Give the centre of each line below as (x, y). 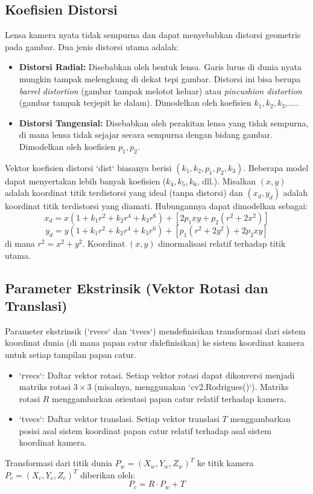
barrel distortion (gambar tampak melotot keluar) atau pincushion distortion (160, 90)
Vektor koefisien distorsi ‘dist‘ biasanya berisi (88, 167)
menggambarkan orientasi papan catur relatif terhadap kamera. (169, 398)
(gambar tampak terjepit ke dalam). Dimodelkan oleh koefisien (135, 102)
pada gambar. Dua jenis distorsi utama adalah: (92, 46)
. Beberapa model (276, 167)
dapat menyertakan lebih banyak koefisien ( (86, 180)
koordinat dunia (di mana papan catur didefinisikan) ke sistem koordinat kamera (155, 343)
